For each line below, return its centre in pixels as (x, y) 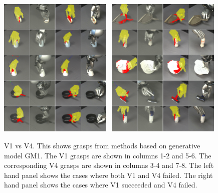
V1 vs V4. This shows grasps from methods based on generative (102, 146)
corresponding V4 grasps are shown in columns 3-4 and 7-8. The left (109, 165)
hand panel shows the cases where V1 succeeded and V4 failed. (101, 185)
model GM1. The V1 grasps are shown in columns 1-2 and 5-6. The (108, 155)
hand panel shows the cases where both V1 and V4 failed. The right (108, 175)
